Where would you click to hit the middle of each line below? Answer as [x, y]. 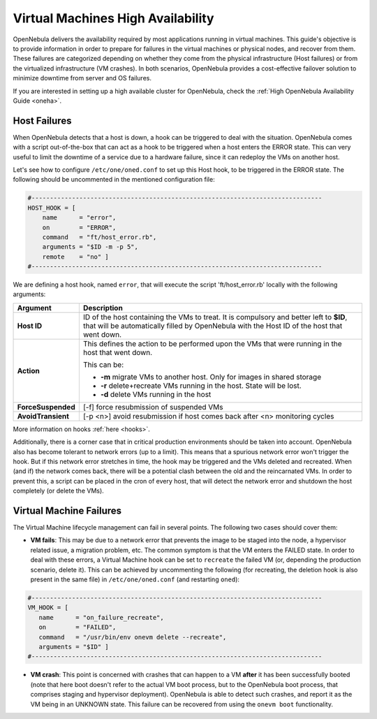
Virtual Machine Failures [67, 511]
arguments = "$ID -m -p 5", [90, 247]
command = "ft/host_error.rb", [99, 237]
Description [103, 307]
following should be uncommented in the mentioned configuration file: [114, 180]
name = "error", [79, 218]
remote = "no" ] [76, 256]
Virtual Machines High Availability [113, 18]
